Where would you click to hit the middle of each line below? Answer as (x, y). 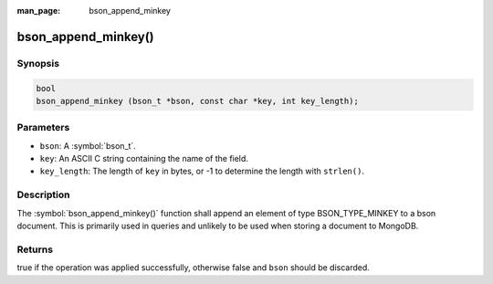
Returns (35, 249)
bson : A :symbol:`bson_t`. (88, 145)
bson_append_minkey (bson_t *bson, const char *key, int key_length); (198, 101)
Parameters (43, 128)
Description (43, 195)
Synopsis (38, 63)
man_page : (39, 11)
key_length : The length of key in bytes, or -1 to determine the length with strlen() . (202, 171)
